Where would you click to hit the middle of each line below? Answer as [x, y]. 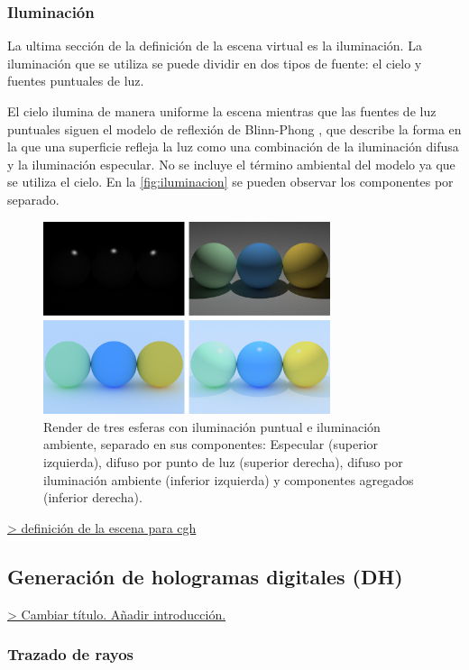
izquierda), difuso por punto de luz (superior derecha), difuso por [223, 462]
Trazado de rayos [71, 654]
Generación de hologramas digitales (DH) [205, 576]
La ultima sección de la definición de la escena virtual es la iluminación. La [215, 46]
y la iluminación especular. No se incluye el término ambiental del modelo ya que [231, 164]
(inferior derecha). [93, 497]
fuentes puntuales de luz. [76, 81]
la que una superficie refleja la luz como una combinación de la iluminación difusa [233, 147]
